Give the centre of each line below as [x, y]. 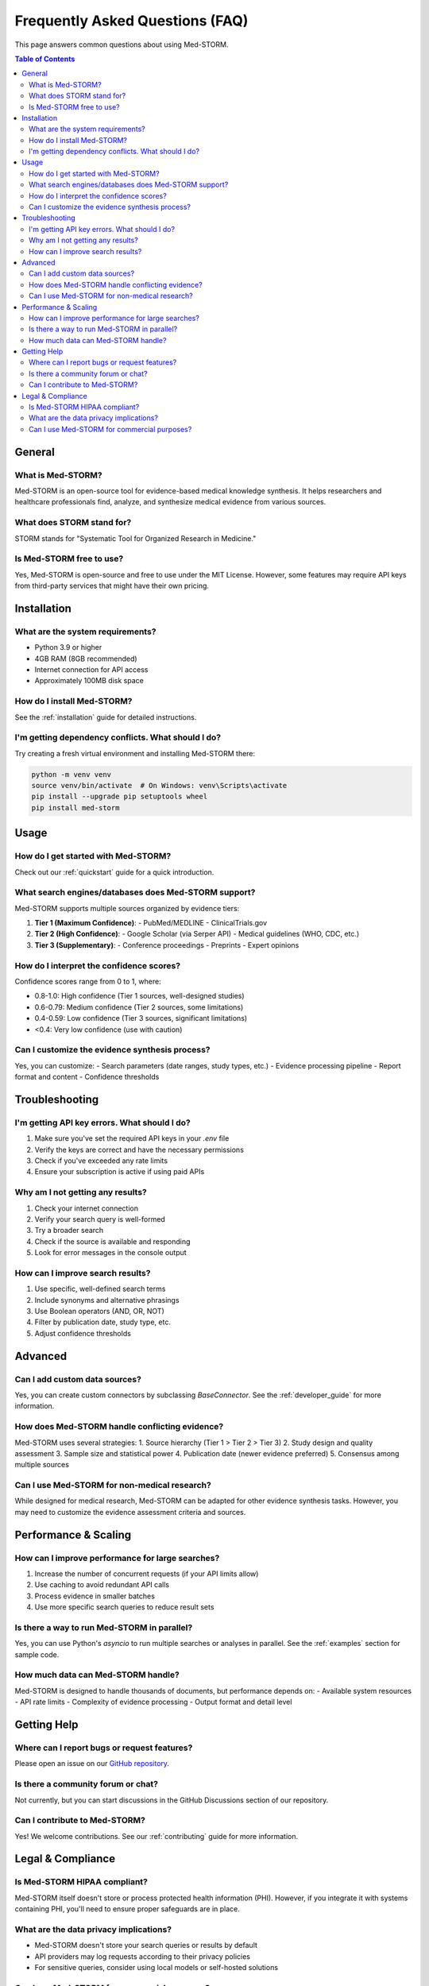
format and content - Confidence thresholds [87, 1077]
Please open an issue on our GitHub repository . [92, 1764]
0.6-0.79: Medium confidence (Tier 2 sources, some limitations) [139, 1007]
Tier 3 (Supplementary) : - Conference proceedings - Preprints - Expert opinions [167, 945]
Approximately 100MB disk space [89, 681]
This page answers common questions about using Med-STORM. [122, 44]
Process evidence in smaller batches [95, 1596]
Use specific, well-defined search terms [100, 1289]
